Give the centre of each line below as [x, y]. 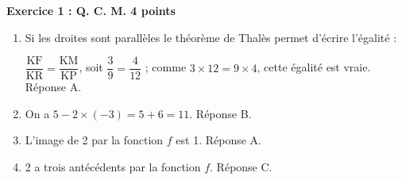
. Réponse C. [241, 167]
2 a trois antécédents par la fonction [113, 167]
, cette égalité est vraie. [314, 67]
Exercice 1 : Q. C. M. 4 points [91, 10]
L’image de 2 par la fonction [94, 140]
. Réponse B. [220, 113]
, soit [91, 67]
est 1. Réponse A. [218, 140]
